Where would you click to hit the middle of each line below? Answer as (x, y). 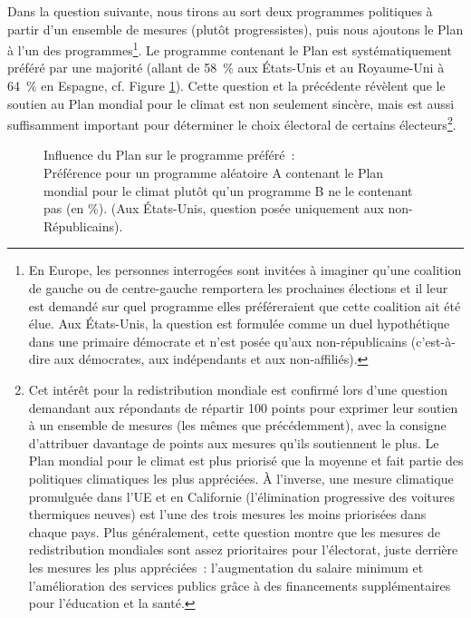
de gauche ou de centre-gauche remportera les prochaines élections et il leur (238, 288)
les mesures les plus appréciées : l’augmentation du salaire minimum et (226, 567)
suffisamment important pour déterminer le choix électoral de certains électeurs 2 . (232, 123)
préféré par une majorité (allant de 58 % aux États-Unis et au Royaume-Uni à (226, 68)
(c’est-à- (433, 341)
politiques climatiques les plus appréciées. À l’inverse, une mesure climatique (241, 478)
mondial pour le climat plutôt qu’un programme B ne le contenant (228, 190)
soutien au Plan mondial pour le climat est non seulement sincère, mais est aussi (231, 103)
